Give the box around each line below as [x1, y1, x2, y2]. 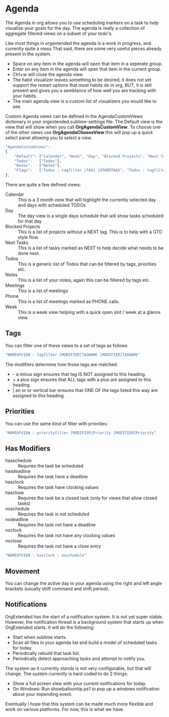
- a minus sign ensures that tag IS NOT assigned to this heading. [12, 371, 146, 377]
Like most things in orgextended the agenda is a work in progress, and [5, 40, 151, 46]
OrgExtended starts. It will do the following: [5, 624, 95, 630]
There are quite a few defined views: [5, 182, 81, 188]
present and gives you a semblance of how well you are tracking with [12, 87, 156, 93]
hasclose [5, 490, 24, 496]
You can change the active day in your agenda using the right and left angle [5, 580, 162, 586]
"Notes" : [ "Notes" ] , [14, 163, 62, 168]
